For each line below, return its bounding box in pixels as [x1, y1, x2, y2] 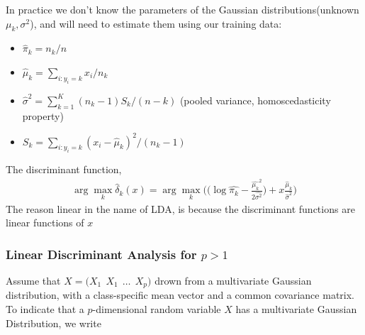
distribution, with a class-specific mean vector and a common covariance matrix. [6, 287, 354, 302]
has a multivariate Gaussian [235, 302, 357, 317]
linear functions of [6, 215, 84, 230]
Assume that [6, 273, 61, 288]
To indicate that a [6, 302, 84, 317]
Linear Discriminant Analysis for [6, 245, 197, 263]
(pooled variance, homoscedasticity [179, 92, 331, 107]
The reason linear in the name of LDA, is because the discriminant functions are [6, 201, 355, 216]
